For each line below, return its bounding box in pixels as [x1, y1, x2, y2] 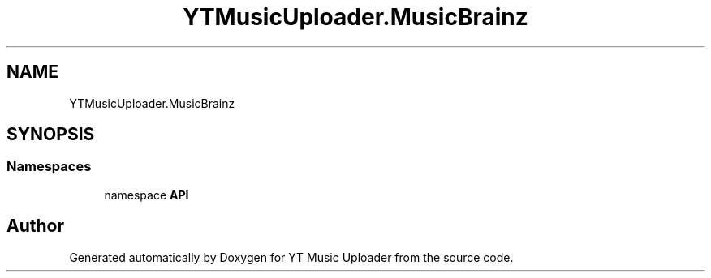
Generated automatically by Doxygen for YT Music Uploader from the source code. [69, 250, 514, 264]
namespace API [104, 187, 189, 202]
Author [6, 216, 64, 237]
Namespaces [6, 158, 92, 175]
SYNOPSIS [6, 124, 95, 145]
